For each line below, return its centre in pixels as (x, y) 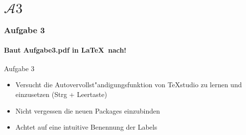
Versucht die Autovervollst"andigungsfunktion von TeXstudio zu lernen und (129, 85)
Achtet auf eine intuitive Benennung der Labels (86, 127)
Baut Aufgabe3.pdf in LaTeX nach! (65, 49)
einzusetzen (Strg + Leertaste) (61, 94)
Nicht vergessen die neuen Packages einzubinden (88, 110)
